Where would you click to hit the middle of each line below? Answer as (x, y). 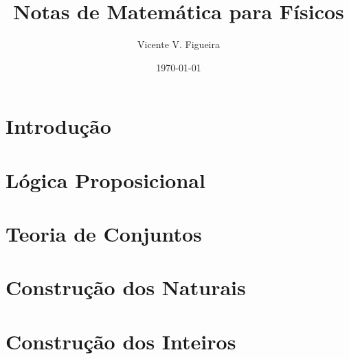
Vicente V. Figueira (178, 44)
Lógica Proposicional (105, 179)
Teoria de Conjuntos (104, 234)
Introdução (58, 126)
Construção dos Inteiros (121, 341)
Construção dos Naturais (126, 287)
